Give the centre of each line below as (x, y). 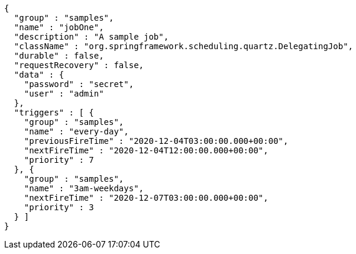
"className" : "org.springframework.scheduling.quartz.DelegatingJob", (184, 46)
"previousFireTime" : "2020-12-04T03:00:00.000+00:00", (156, 141)
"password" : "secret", (79, 84)
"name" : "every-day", (76, 131)
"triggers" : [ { (54, 112)
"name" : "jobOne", (59, 27)
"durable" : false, (59, 56)
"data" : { (39, 75)
